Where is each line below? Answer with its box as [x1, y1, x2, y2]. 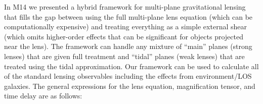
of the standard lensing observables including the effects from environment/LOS [4, 71, 252, 81]
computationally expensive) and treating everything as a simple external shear [4, 21, 247, 32]
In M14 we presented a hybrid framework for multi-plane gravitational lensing [4, 2, 246, 12]
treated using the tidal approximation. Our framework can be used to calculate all [4, 61, 259, 71]
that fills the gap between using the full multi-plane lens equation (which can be [4, 11, 253, 22]
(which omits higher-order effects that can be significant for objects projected [4, 31, 243, 41]
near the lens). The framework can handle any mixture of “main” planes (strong [4, 41, 252, 51]
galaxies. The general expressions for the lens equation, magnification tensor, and [4, 80, 255, 91]
